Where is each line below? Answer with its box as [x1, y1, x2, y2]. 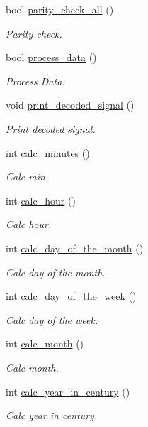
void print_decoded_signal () [6, 97, 135, 112]
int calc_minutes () [6, 145, 90, 160]
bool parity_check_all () [6, 2, 114, 16]
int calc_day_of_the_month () [6, 240, 144, 255]
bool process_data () [6, 50, 97, 65]
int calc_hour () [6, 193, 76, 207]
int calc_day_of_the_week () [6, 288, 137, 303]
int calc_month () [6, 336, 84, 351]
